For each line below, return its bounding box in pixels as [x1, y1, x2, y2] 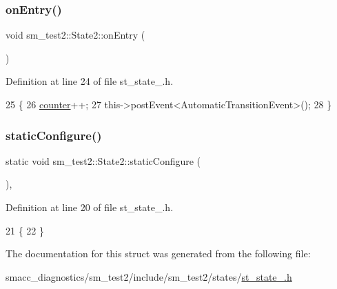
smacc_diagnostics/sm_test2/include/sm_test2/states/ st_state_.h [6, 269, 292, 283]
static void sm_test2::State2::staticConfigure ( [6, 153, 201, 168]
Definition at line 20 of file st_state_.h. [6, 200, 174, 214]
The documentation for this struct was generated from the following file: [6, 246, 311, 261]
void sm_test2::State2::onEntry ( [6, 28, 145, 42]
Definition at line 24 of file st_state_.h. [6, 74, 174, 88]
